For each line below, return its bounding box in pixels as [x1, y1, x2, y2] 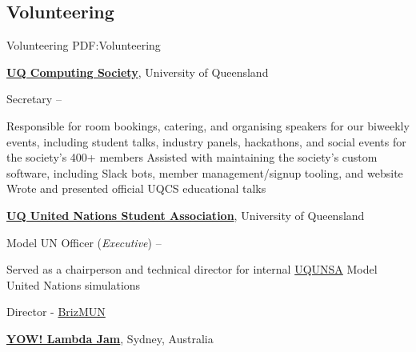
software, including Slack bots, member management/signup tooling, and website [6, 164, 403, 181]
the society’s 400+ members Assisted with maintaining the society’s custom [6, 149, 378, 166]
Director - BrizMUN [6, 303, 106, 320]
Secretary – [6, 90, 62, 107]
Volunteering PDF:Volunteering [6, 37, 161, 54]
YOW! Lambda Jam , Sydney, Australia [6, 330, 214, 346]
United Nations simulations [6, 276, 141, 293]
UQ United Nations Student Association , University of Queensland [6, 206, 365, 223]
